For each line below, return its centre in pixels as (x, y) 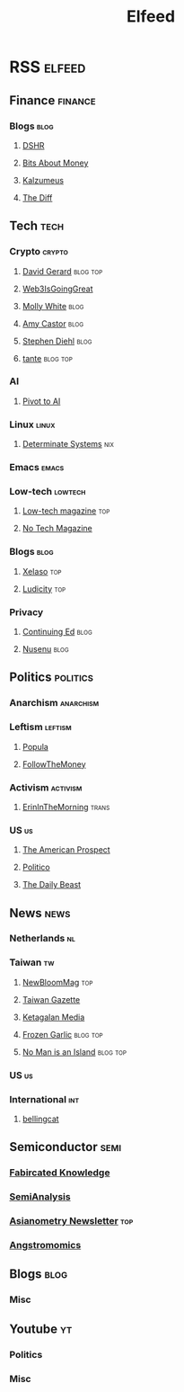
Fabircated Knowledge (60, 1173)
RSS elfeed (48, 67)
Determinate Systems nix (68, 444)
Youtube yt (41, 1329)
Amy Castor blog (53, 323)
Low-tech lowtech (48, 491)
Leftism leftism (40, 727)
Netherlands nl (43, 939)
